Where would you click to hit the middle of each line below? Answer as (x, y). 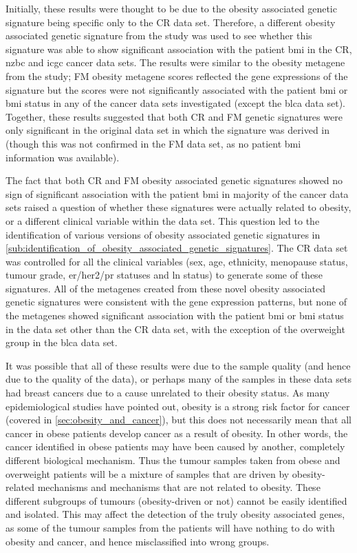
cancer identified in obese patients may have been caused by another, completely (175, 446)
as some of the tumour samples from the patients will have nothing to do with (170, 527)
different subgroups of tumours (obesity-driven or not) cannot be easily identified (176, 500)
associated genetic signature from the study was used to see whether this (159, 36)
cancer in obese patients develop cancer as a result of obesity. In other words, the (177, 433)
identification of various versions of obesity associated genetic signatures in (163, 234)
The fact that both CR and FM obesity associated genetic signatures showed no (174, 180)
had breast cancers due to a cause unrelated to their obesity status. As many (168, 393)
